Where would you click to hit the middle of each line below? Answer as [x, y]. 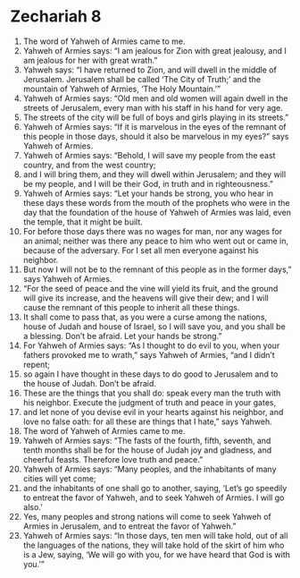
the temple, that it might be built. [83, 222]
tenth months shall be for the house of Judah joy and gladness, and [147, 450]
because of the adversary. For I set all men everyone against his [141, 250]
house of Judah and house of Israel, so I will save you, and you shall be [154, 326]
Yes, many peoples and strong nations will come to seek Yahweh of [147, 516]
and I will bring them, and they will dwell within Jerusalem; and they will [154, 174]
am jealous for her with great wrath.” [90, 60]
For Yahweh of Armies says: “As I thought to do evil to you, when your [151, 345]
